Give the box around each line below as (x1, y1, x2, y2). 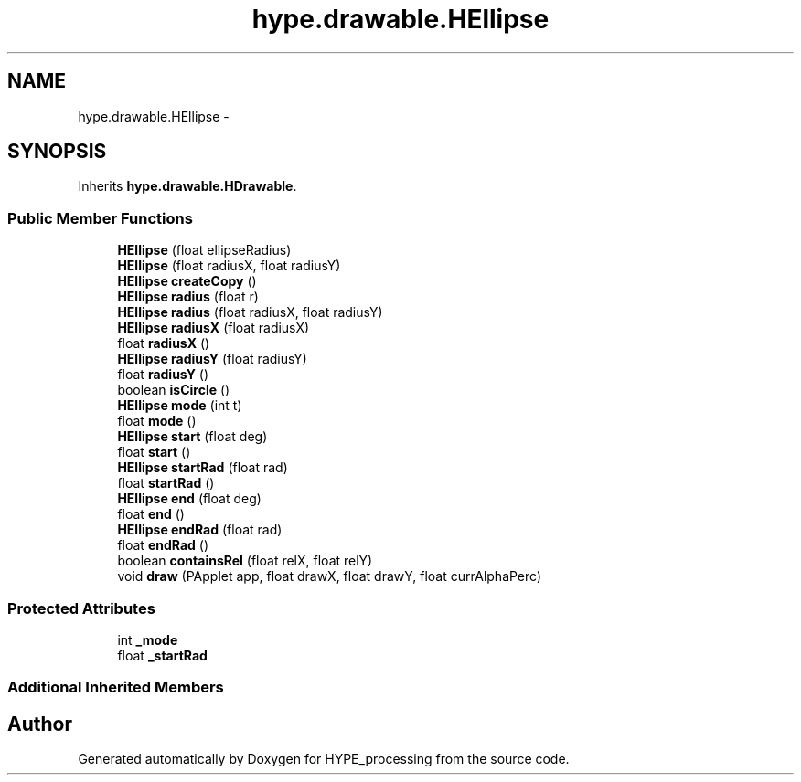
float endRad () (117, 537, 208, 554)
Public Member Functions (7, 208, 193, 227)
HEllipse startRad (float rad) (117, 460, 288, 476)
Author (7, 712, 72, 735)
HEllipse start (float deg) (117, 428, 268, 445)
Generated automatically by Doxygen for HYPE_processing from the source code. (78, 751, 570, 767)
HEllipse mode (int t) (117, 397, 242, 414)
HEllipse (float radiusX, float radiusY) (117, 258, 341, 274)
